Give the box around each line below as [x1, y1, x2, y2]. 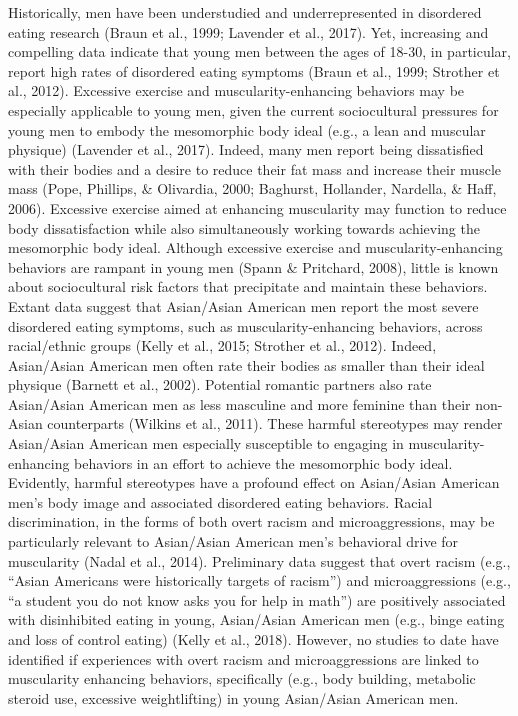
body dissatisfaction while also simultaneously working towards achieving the [8, 217, 480, 238]
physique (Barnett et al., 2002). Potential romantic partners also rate [8, 374, 432, 395]
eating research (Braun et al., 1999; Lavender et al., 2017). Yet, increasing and [8, 21, 489, 42]
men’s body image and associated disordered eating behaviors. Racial [8, 491, 433, 512]
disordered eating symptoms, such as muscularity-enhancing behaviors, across [8, 315, 483, 336]
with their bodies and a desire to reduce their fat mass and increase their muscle [8, 158, 501, 179]
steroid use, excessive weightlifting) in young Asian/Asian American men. [8, 687, 459, 708]
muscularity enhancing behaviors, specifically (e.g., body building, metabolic [8, 668, 476, 689]
